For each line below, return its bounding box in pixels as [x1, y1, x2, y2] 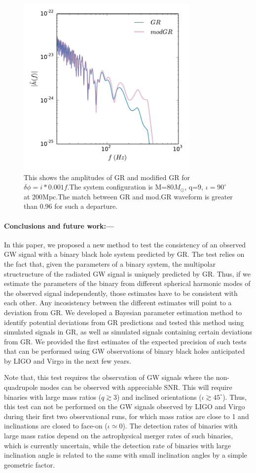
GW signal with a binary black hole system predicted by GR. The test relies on [4, 249, 245, 259]
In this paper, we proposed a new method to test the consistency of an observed [4, 239, 246, 249]
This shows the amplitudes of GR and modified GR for [24, 172, 190, 182]
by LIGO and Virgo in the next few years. [4, 355, 131, 366]
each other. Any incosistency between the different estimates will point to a [4, 297, 232, 308]
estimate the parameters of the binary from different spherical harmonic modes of [4, 278, 251, 288]
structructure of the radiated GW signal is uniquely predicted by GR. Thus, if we [4, 268, 251, 279]
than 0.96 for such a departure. [24, 201, 117, 211]
